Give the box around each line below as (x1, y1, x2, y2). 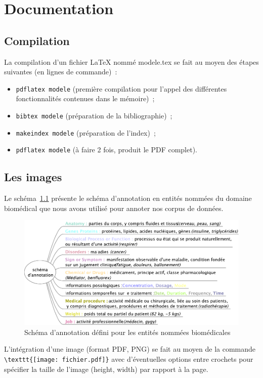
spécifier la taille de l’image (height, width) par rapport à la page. (4, 363, 208, 374)
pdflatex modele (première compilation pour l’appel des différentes (16, 83, 227, 94)
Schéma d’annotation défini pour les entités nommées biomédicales (24, 326, 231, 337)
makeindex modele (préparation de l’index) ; (16, 127, 156, 138)
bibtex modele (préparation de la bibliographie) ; (16, 110, 172, 121)
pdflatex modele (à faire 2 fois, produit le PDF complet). (16, 144, 197, 155)
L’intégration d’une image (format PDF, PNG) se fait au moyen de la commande (4, 344, 256, 354)
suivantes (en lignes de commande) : (4, 66, 117, 77)
